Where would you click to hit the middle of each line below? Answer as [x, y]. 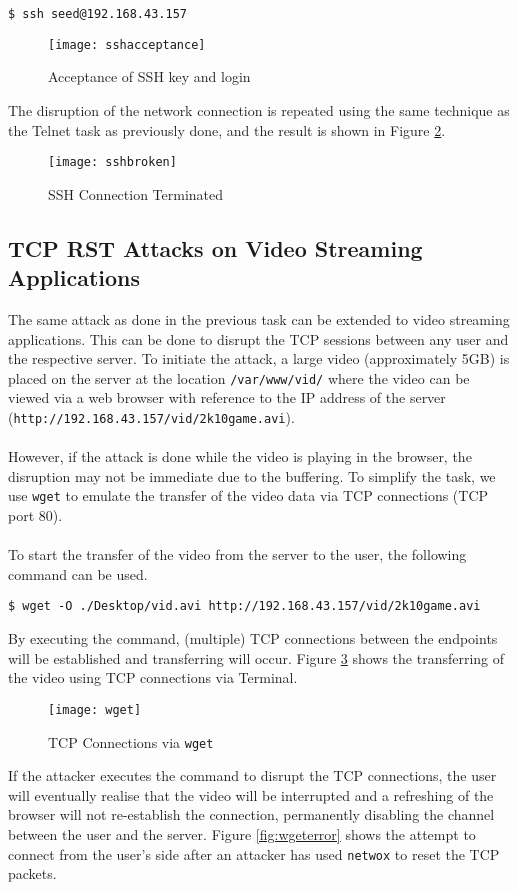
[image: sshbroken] [112, 162]
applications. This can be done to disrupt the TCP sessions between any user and [258, 338]
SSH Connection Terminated [136, 193]
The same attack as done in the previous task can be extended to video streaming [259, 318]
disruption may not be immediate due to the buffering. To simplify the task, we [252, 475]
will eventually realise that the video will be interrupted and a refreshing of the [251, 794]
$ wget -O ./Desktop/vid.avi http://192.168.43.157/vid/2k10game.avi [244, 606]
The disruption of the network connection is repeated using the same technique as [259, 109]
